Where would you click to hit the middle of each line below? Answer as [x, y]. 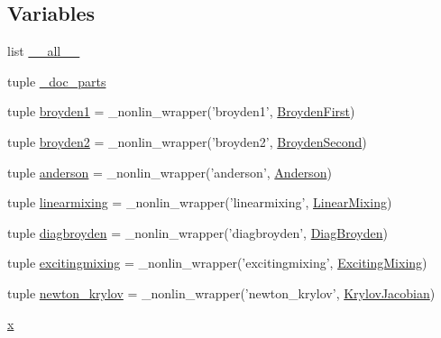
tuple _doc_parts [57, 81]
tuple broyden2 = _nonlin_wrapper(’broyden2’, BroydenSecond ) [187, 141]
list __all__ [44, 51]
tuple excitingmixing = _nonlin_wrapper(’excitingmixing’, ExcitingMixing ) [217, 263]
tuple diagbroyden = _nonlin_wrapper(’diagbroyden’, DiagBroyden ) [198, 232]
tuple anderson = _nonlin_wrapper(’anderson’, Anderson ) [170, 172]
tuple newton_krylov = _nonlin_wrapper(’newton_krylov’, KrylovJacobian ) [221, 292]
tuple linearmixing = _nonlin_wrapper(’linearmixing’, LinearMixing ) [200, 202]
